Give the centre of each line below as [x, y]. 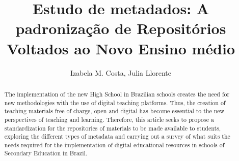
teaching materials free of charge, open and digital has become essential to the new [114, 111]
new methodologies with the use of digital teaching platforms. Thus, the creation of [115, 102]
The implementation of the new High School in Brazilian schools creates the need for [117, 94]
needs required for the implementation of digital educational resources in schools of [114, 144]
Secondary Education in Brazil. [46, 153]
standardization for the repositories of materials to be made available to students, [113, 128]
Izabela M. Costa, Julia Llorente [121, 72]
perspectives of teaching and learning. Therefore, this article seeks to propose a [109, 119]
